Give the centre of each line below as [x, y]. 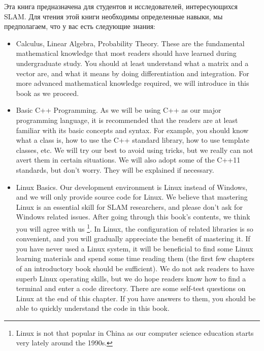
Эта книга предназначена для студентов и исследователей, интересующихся [121, 6]
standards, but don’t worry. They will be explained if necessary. [115, 169]
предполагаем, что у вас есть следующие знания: [80, 26]
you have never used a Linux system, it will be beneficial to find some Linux [135, 248]
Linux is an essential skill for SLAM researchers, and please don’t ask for [129, 206]
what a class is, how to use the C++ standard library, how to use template [133, 140]
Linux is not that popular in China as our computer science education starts [135, 332]
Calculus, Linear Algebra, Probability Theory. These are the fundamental [130, 43]
